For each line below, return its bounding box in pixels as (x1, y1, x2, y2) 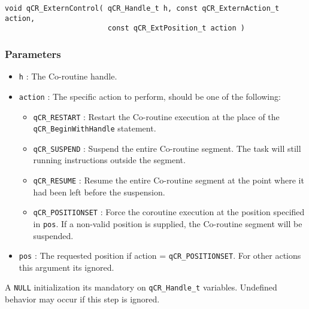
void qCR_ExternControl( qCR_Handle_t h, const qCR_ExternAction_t (5, 4, 280, 13)
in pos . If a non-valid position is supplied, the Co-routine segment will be (33, 217, 302, 230)
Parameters (5, 46, 61, 61)
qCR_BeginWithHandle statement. (33, 122, 156, 134)
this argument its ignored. (19, 261, 114, 273)
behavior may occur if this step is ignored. (5, 293, 160, 305)
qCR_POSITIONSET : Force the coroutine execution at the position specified (33, 206, 305, 218)
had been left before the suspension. (33, 185, 165, 198)
